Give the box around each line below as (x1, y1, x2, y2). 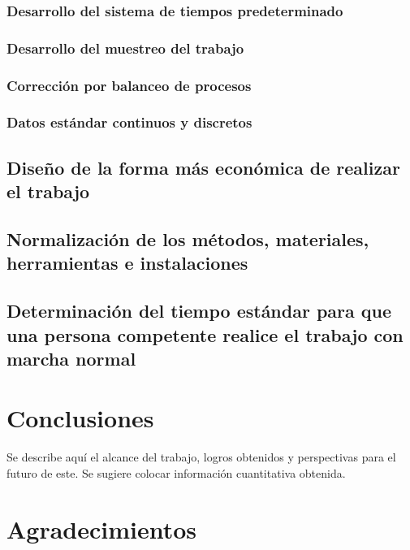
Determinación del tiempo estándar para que (6, 298, 392, 323)
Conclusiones (6, 401, 154, 435)
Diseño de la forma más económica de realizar (6, 154, 400, 180)
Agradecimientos (6, 512, 197, 545)
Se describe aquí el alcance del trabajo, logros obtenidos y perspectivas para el (6, 448, 396, 466)
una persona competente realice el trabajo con (6, 322, 404, 347)
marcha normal (6, 345, 136, 370)
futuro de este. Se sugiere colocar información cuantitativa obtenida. (6, 465, 346, 481)
